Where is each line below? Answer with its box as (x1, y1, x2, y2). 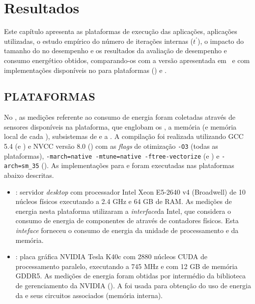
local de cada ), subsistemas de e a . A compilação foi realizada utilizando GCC (4, 131, 244, 141)
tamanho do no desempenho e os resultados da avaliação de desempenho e (4, 45, 227, 56)
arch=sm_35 (4, 163, 39, 170)
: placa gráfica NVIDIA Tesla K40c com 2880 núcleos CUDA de (15, 251, 207, 262)
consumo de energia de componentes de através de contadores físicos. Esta (15, 215, 239, 226)
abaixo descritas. (4, 170, 54, 180)
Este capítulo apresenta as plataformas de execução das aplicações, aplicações (4, 26, 237, 36)
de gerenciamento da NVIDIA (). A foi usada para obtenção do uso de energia (15, 280, 251, 290)
